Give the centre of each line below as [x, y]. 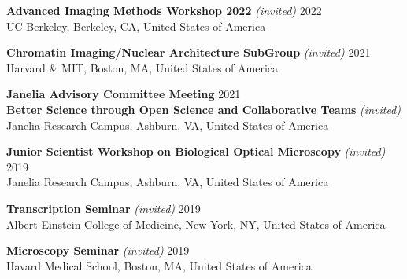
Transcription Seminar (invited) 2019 [104, 208]
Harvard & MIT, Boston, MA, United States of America [142, 67]
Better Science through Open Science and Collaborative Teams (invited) [203, 109]
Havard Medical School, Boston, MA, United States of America [159, 265]
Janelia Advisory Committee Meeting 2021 [124, 94]
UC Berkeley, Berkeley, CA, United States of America [136, 26]
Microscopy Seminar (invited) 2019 [98, 250]
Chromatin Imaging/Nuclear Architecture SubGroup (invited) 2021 [189, 52]
